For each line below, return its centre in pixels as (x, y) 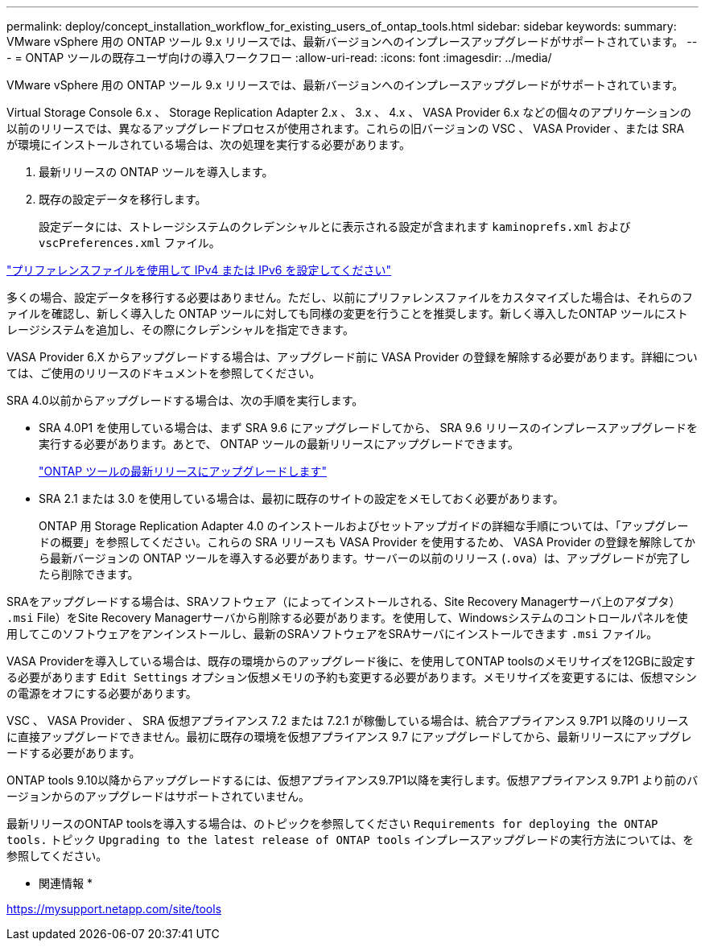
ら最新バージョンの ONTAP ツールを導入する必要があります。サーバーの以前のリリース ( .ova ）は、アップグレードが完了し (365, 558)
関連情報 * (66, 883)
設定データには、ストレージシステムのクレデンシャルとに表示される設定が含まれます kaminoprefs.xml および (335, 226)
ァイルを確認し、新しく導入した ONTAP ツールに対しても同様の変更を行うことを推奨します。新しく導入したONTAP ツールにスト (347, 313)
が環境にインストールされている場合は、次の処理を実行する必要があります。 (208, 144)
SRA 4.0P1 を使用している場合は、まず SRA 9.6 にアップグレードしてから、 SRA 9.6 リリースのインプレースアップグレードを (368, 428)
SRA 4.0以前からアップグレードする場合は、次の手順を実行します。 (185, 400)
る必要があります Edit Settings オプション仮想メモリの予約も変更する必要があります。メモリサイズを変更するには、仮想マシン (352, 677)
